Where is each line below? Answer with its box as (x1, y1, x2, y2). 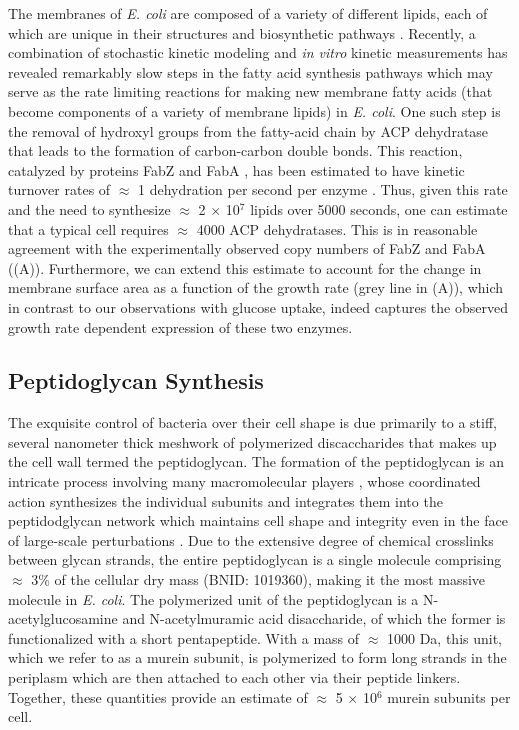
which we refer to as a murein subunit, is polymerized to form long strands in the (8, 647, 507, 668)
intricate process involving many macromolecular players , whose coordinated (8, 471, 481, 492)
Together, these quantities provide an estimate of (8, 686, 308, 707)
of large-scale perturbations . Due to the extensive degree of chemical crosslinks (8, 529, 494, 550)
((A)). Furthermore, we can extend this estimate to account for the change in (8, 257, 482, 278)
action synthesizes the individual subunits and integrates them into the (8, 490, 443, 511)
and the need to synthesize (8, 198, 171, 219)
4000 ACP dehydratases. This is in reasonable (196, 218, 478, 239)
